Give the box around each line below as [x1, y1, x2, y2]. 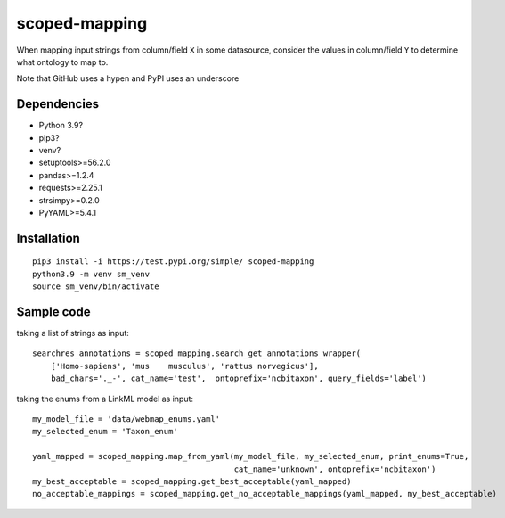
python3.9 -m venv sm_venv [32, 268, 151, 279]
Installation [16, 230, 80, 245]
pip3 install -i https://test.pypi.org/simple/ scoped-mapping [32, 257, 314, 267]
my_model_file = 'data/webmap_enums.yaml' [32, 415, 221, 424]
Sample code [16, 304, 91, 319]
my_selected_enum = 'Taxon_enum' [32, 426, 178, 437]
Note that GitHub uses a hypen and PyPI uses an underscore [16, 73, 240, 84]
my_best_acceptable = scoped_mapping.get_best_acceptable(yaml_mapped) [32, 476, 352, 486]
